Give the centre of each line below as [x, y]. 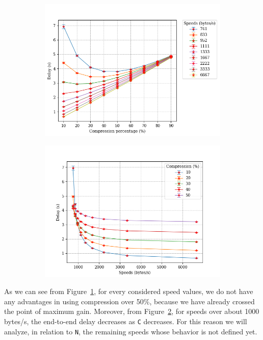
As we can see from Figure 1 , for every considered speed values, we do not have [129, 291]
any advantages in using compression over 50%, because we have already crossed [129, 301]
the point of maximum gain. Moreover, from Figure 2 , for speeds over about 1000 [132, 311]
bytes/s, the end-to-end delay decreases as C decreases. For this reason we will [126, 321]
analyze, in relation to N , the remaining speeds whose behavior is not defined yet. [131, 331]
